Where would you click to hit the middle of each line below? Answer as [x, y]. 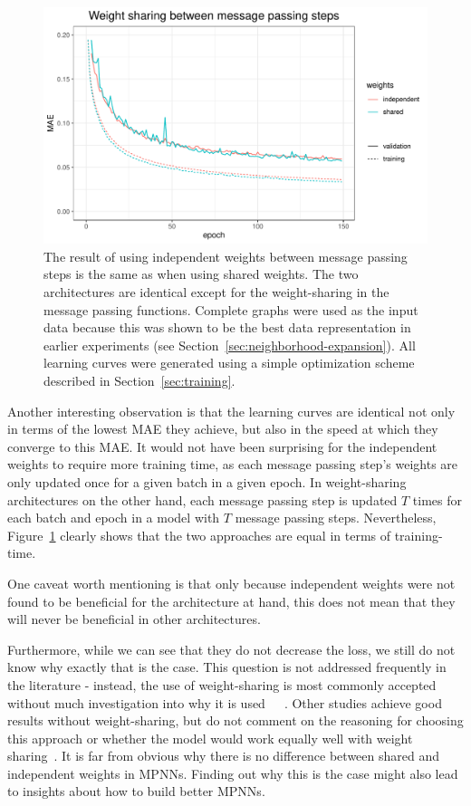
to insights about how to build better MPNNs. [136, 791]
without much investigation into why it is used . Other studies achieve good [225, 702]
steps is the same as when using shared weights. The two [201, 274]
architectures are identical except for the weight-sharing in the [216, 292]
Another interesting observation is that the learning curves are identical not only [231, 411]
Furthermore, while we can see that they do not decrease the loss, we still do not [231, 649]
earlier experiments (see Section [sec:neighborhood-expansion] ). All [230, 345]
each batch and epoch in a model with [114, 518]
